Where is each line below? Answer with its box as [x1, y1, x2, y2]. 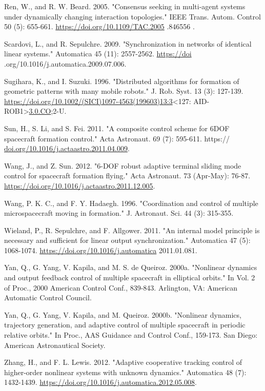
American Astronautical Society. [4, 339, 106, 350]
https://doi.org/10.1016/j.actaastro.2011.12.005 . [4, 180, 155, 191]
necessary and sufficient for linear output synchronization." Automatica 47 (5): [4, 235, 251, 245]
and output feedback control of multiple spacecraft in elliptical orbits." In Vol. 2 [4, 272, 255, 283]
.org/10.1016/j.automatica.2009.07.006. [4, 58, 127, 69]
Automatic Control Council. [4, 292, 92, 303]
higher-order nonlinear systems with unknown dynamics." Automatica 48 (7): [4, 366, 247, 377]
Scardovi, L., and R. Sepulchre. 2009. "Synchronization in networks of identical [4, 38, 252, 49]
